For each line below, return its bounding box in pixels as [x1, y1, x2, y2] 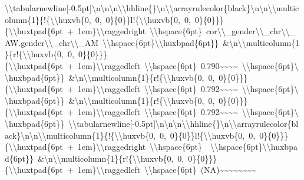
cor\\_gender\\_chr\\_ [206, 25, 296, 37]
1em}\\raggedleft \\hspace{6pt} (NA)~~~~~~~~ [77, 163, 256, 176]
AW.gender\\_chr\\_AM [5, 36, 99, 48]
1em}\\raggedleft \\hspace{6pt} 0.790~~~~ [77, 59, 238, 71]
